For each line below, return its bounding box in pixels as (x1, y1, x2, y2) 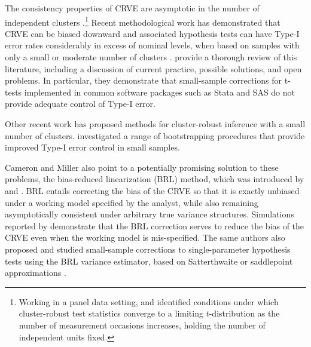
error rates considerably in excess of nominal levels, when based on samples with (5, 39, 300, 51)
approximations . (5, 266, 66, 279)
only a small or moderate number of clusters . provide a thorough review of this (5, 51, 297, 63)
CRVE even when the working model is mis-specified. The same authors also (5, 231, 285, 244)
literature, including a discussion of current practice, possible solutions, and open (5, 62, 302, 75)
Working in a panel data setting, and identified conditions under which (19, 295, 279, 308)
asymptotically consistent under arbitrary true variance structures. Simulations (5, 208, 294, 220)
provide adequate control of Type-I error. (5, 97, 155, 110)
